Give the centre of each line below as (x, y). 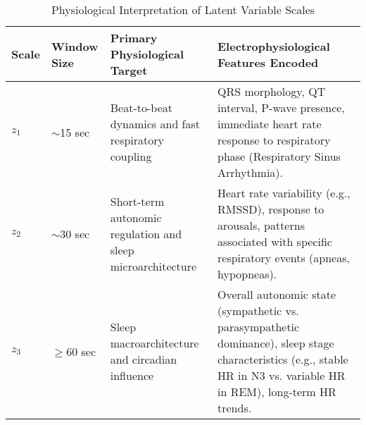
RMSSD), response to (271, 209)
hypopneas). (247, 274)
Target (129, 70)
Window (75, 46)
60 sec (81, 351)
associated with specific (275, 241)
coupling (131, 156)
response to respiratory (274, 140)
